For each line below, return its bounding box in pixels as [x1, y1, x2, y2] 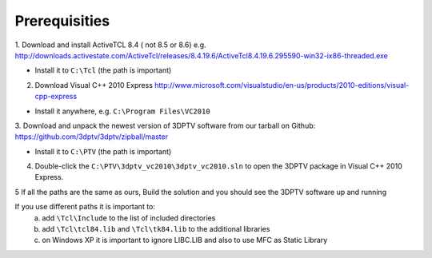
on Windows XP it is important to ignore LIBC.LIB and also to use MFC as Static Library [42, 236, 328, 245]
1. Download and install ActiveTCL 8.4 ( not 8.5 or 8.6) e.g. [14, 40, 207, 50]
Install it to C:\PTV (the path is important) [34, 146, 172, 156]
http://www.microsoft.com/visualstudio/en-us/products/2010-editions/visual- [154, 80, 410, 89]
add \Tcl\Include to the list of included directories [42, 212, 216, 223]
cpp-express [34, 92, 78, 101]
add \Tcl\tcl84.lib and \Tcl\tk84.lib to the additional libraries [42, 224, 270, 234]
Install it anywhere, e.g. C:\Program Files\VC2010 [34, 106, 211, 116]
